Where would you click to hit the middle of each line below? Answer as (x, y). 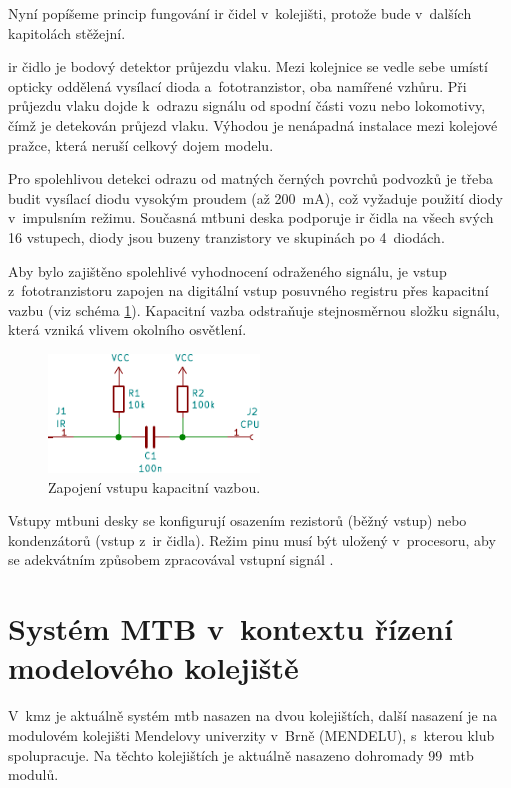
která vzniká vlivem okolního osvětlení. (127, 329)
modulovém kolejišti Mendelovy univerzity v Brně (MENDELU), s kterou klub (251, 734)
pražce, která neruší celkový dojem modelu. (141, 144)
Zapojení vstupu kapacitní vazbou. (154, 486)
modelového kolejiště (153, 667)
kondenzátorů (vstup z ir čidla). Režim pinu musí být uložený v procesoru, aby (252, 539)
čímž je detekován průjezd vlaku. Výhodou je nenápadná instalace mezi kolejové (253, 124)
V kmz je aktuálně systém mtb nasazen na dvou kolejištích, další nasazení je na (253, 715)
